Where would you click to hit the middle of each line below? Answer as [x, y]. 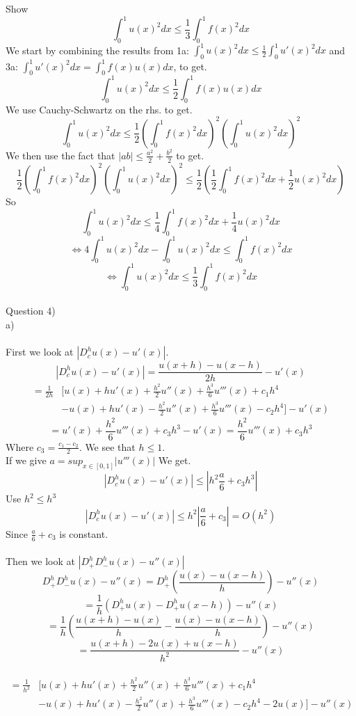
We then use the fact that [60, 155]
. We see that [107, 446]
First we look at [40, 352]
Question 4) [31, 311]
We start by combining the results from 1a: [98, 50]
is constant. [84, 533]
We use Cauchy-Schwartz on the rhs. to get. [99, 109]
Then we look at [40, 561]
